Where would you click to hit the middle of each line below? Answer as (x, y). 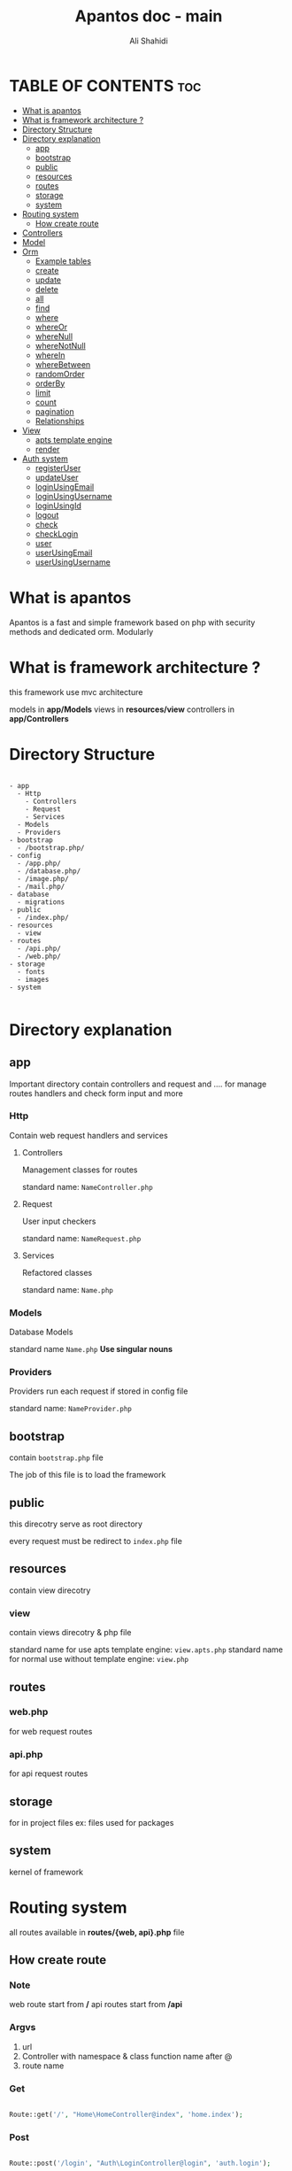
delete (47, 289)
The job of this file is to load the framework (88, 1475)
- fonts (31, 971)
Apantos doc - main (149, 16)
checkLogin (57, 534)
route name (43, 2066)
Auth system (45, 459)
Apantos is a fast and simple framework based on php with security (132, 622)
